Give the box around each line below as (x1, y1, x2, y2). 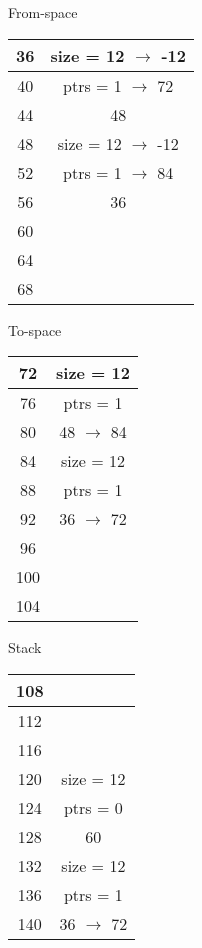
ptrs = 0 (63, 795, 123, 819)
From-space (8, 2, 78, 22)
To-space (8, 319, 62, 340)
